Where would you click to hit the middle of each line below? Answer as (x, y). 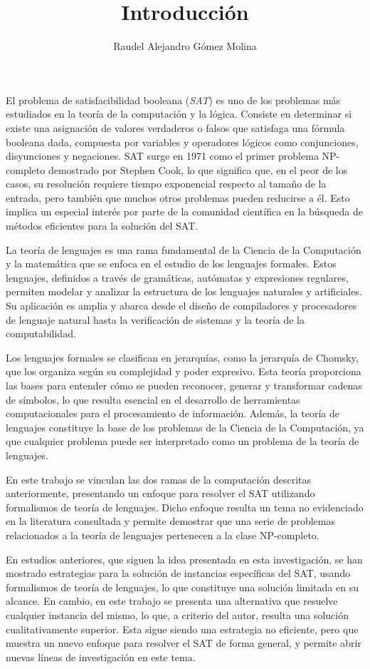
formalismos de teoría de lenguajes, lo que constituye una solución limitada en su (182, 587)
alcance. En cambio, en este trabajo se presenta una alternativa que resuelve (172, 601)
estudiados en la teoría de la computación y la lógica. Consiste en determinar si (179, 114)
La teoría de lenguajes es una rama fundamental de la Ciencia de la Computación (184, 249)
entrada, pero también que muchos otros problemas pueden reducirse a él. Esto (178, 197)
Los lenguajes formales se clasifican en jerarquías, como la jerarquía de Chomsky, (182, 357)
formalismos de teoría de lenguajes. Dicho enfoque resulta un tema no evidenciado (185, 507)
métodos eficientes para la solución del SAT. (102, 226)
